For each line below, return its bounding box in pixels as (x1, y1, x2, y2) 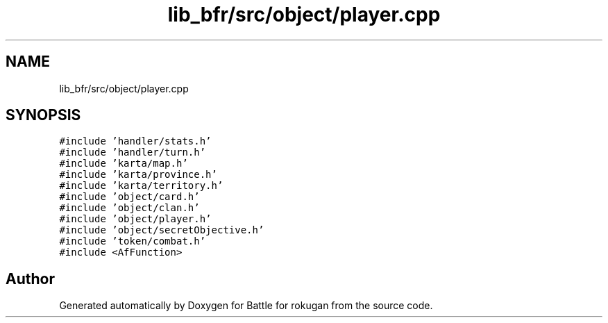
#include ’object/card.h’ (59, 191, 200, 203)
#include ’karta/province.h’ (59, 169, 217, 181)
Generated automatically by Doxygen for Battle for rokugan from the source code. (59, 299, 433, 312)
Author (6, 270, 55, 288)
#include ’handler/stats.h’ (59, 135, 212, 147)
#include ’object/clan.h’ (59, 202, 200, 214)
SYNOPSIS (6, 106, 81, 124)
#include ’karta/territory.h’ (59, 180, 223, 192)
